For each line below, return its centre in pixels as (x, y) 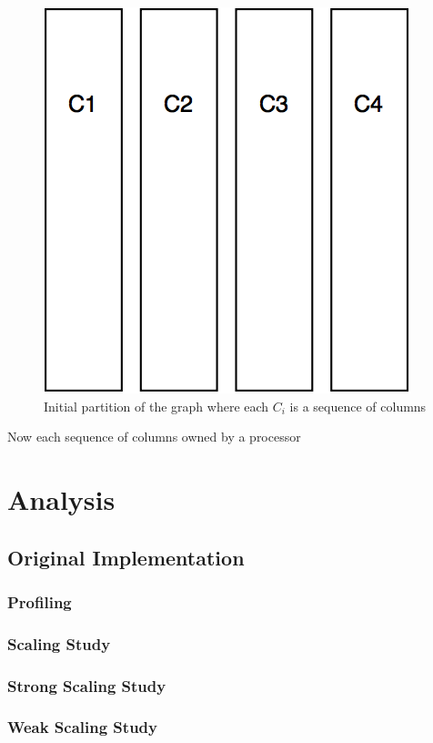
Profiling (40, 601)
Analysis (61, 499)
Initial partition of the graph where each (156, 406)
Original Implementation (126, 557)
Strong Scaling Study (87, 685)
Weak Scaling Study (82, 727)
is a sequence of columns (358, 406)
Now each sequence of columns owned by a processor (154, 437)
